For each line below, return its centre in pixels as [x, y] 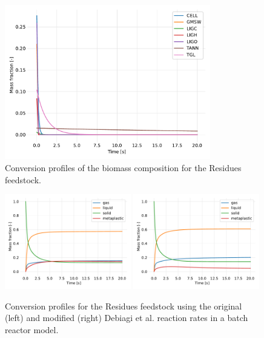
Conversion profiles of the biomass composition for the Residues [123, 167]
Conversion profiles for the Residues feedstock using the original [124, 306]
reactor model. [32, 329]
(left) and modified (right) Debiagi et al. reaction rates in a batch [127, 318]
